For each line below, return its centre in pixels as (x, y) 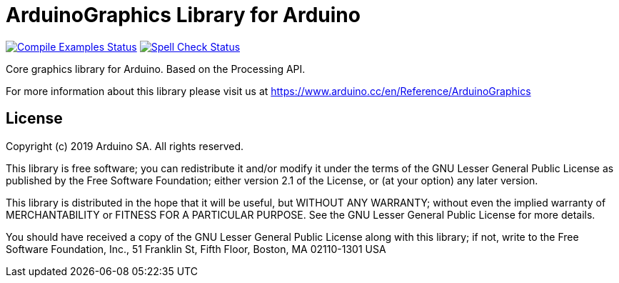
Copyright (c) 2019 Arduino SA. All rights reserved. (125, 146)
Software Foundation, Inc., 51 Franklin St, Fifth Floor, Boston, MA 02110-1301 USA (196, 249)
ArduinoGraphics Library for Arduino (183, 15)
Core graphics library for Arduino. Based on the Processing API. (156, 69)
